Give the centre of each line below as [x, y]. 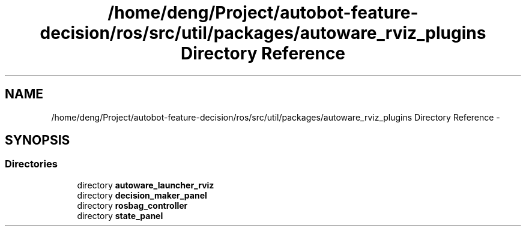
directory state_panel [120, 215]
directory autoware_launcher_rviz [146, 185]
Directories [31, 164]
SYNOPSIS [38, 140]
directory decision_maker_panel [142, 195]
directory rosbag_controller [132, 205]
